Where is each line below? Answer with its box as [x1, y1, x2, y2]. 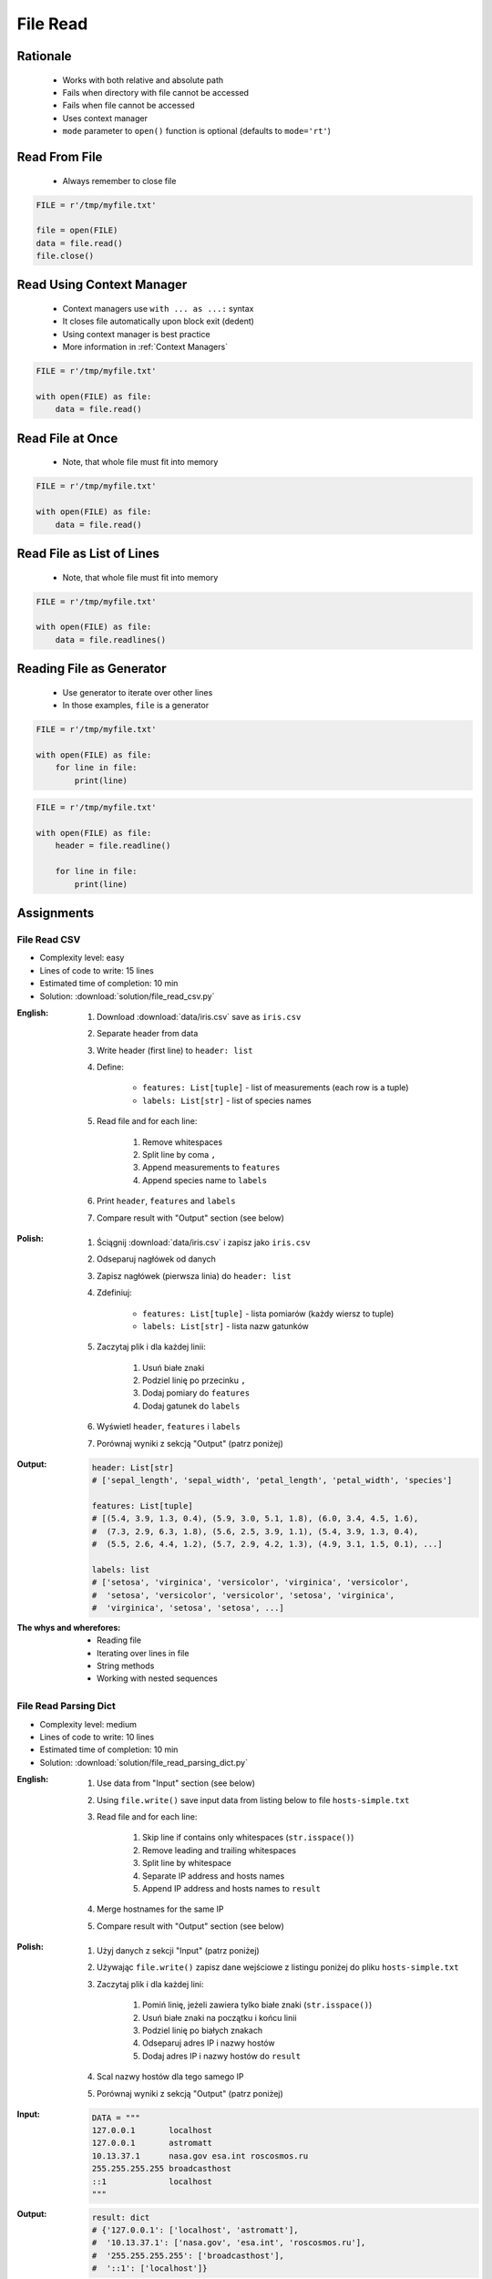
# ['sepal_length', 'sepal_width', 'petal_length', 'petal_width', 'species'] [91, 1475, 453, 1486]
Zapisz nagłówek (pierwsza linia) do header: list [97, 1270, 292, 1281]
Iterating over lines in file [97, 1647, 190, 1658]
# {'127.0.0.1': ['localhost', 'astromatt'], [91, 2224, 300, 2235]
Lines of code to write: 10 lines [39, 1732, 155, 1743]
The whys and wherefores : [16, 1622, 121, 1633]
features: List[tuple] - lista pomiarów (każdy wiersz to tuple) [142, 1308, 395, 1319]
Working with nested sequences [97, 1673, 218, 1684]
